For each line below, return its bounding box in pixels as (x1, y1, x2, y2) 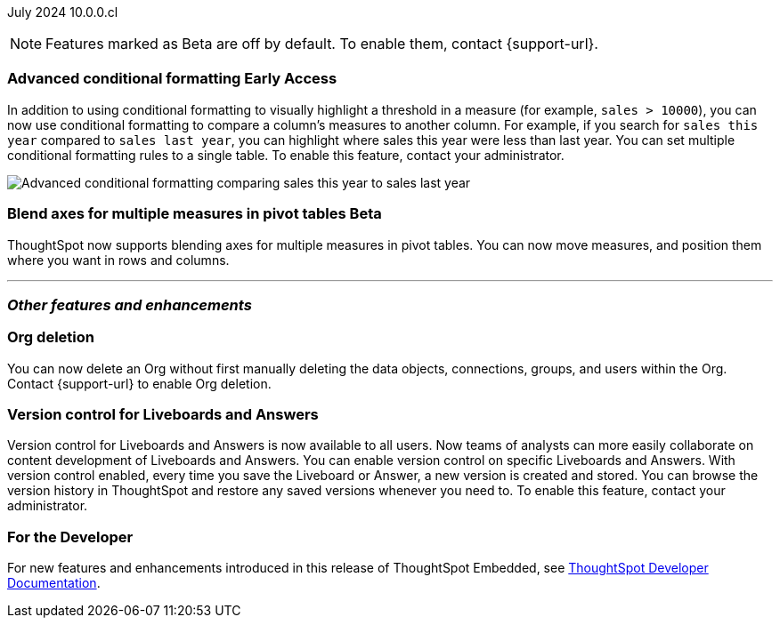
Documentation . (7, 575, 101, 591)
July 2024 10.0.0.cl (7, 4, 118, 20)
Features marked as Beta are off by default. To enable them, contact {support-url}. (45, 35, 598, 52)
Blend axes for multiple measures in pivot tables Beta (7, 204, 382, 223)
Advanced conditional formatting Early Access (7, 69, 337, 88)
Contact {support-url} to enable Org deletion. (7, 375, 272, 391)
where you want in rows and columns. (7, 252, 230, 268)
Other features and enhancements (7, 295, 252, 314)
